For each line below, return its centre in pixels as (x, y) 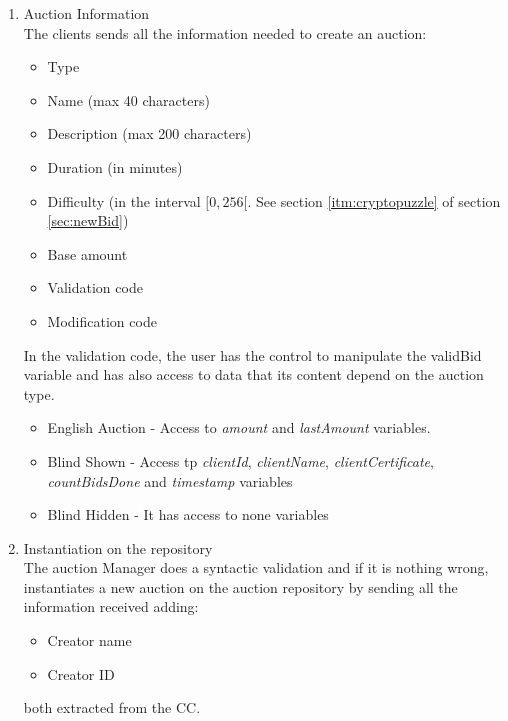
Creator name (89, 640)
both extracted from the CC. (112, 707)
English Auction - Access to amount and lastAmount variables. (239, 427)
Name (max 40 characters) (128, 99)
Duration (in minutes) (115, 166)
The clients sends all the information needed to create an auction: (225, 32)
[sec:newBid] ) (88, 220)
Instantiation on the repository (118, 547)
